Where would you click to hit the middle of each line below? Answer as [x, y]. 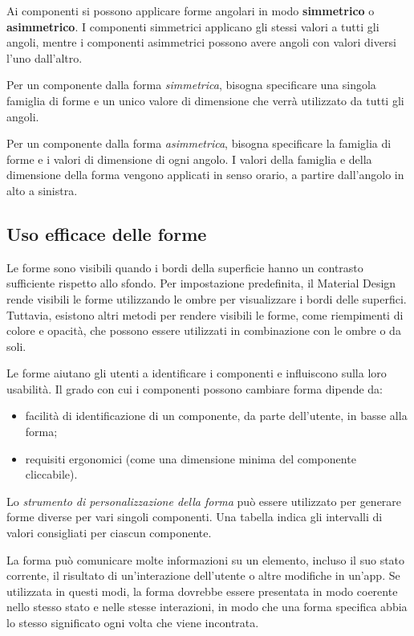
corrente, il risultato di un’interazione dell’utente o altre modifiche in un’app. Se [203, 575]
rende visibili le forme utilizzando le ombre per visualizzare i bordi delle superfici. [207, 298]
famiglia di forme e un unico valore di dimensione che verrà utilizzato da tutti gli [205, 100]
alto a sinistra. [42, 190]
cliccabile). [51, 474]
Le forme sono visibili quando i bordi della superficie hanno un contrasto [185, 267]
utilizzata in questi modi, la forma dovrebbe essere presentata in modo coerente [202, 591]
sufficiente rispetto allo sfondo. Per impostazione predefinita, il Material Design [201, 283]
